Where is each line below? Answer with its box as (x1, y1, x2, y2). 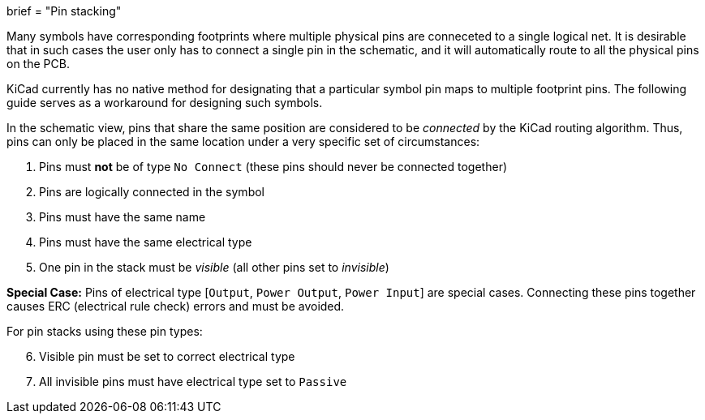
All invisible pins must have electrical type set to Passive (39, 375, 347, 388)
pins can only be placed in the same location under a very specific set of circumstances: (6, 135, 480, 148)
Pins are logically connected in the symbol (39, 185, 264, 199)
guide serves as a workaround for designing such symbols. (6, 96, 323, 109)
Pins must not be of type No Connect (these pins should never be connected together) (39, 160, 508, 174)
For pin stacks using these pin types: (6, 324, 203, 338)
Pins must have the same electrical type (39, 235, 252, 249)
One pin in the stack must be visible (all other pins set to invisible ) (39, 260, 389, 274)
